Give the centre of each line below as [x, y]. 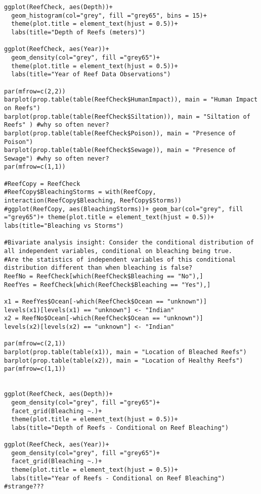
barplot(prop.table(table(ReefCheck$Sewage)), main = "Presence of [120, 150]
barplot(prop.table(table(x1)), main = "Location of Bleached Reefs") [125, 352]
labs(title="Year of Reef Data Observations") [91, 75]
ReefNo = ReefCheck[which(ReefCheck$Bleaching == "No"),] [104, 276]
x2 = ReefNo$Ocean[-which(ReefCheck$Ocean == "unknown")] [104, 318]
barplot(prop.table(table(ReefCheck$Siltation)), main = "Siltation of [127, 116]
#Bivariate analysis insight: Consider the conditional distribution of [129, 243]
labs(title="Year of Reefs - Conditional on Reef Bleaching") [118, 478]
